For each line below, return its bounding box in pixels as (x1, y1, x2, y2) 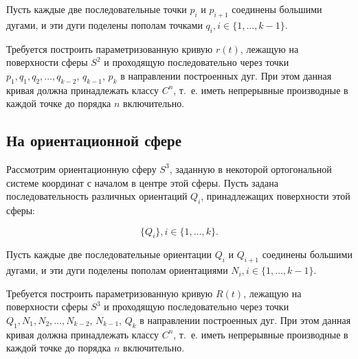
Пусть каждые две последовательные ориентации (6, 247, 212, 262)
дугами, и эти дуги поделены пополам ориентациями (6, 263, 228, 277)
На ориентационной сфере (6, 130, 182, 151)
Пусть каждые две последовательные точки (6, 2, 187, 16)
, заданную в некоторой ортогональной (169, 161, 332, 176)
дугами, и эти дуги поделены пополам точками (6, 17, 203, 32)
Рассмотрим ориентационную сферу (6, 161, 157, 176)
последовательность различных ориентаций (6, 189, 188, 203)
